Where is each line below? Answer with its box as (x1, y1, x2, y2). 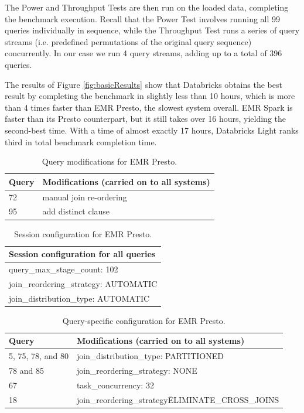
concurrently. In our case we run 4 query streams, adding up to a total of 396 (5, 47, 282, 59)
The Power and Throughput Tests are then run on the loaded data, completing (5, 1, 289, 13)
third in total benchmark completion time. (5, 135, 157, 148)
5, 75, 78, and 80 (9, 350, 69, 362)
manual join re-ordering (42, 190, 127, 203)
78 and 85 (9, 364, 44, 376)
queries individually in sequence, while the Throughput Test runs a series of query (5, 24, 300, 36)
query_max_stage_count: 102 (9, 262, 118, 275)
